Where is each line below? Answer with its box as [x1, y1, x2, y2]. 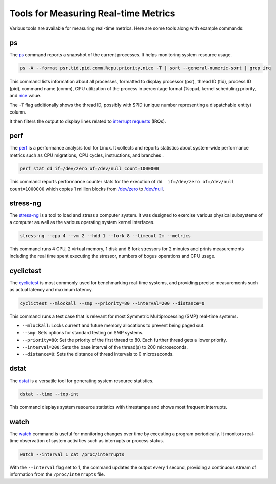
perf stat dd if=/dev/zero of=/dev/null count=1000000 [20, 165, 159, 171]
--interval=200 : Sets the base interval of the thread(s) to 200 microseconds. [22, 344, 188, 350]
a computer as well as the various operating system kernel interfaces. [9, 219, 155, 226]
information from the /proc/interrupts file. [9, 471, 105, 477]
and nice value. [9, 93, 42, 99]
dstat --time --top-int [20, 391, 80, 397]
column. [9, 109, 26, 115]
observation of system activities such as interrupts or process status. [19, 438, 164, 444]
